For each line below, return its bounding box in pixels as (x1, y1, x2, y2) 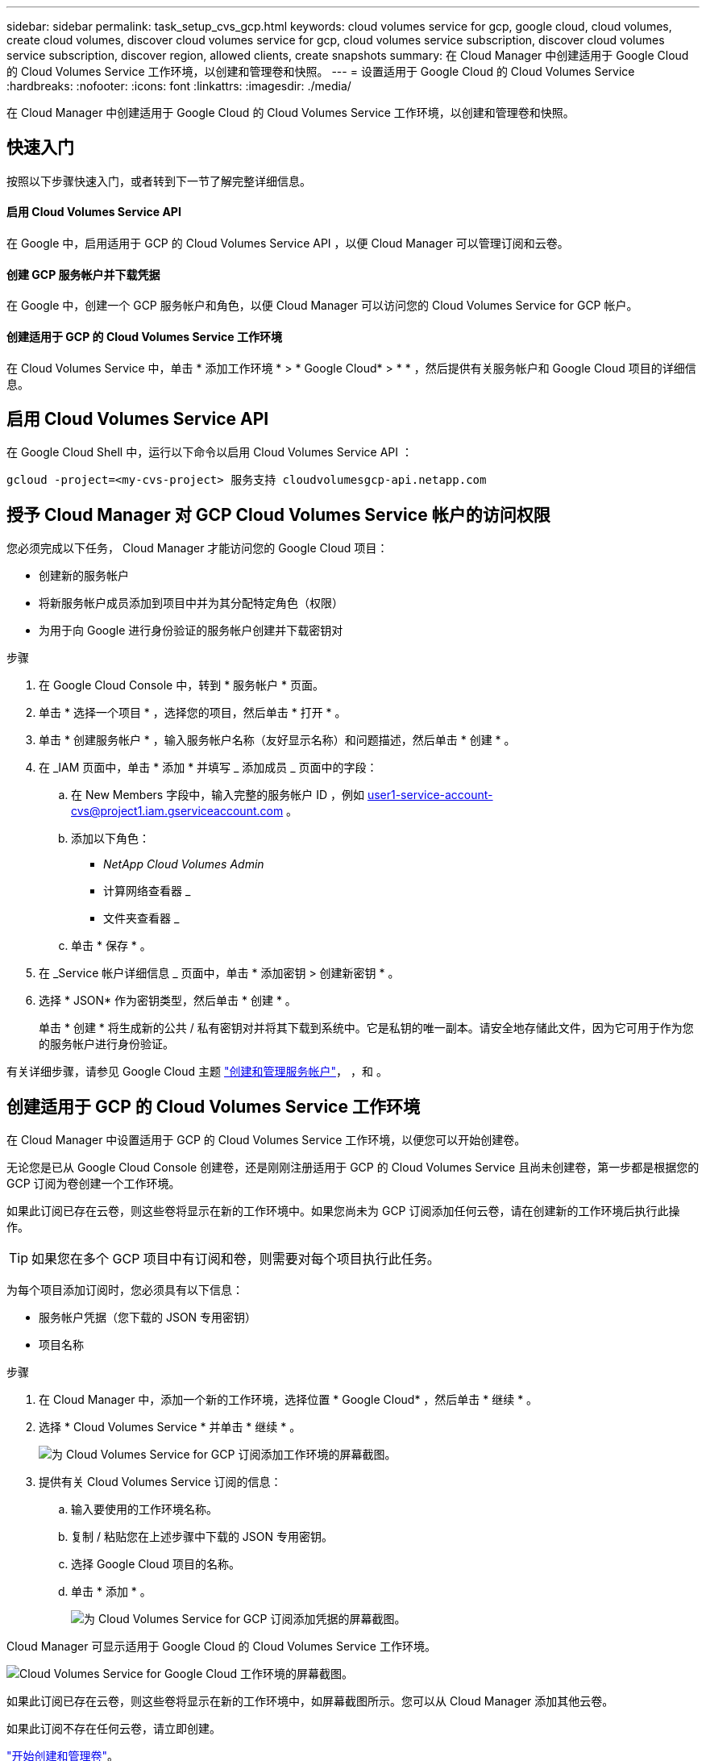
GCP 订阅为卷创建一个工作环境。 (6, 1176, 181, 1191)
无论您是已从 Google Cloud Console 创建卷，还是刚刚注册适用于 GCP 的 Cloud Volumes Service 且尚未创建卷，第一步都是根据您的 (6, 1160, 700, 1175)
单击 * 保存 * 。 (71, 939, 152, 953)
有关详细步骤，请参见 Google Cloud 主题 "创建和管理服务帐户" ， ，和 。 (6, 1064, 388, 1079)
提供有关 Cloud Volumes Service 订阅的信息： (39, 1475, 282, 1489)
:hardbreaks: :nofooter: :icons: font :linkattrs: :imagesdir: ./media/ (6, 79, 351, 93)
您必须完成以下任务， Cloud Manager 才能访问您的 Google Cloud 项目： (6, 541, 388, 556)
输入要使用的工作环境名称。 (71, 1502, 218, 1517)
